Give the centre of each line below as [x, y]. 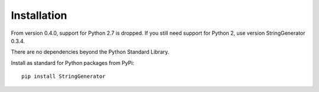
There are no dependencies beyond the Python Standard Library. [90, 52]
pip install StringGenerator [64, 76]
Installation [39, 15]
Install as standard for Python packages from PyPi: [73, 63]
